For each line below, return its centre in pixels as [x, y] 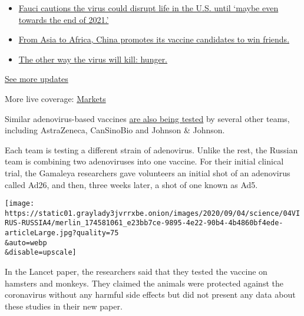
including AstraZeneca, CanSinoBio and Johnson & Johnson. [115, 130]
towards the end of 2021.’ [64, 19]
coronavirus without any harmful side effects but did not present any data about [150, 294]
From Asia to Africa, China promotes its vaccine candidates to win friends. [154, 39]
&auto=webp [26, 243]
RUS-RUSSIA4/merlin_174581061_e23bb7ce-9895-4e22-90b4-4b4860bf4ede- [144, 223]
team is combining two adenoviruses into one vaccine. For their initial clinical [144, 161]
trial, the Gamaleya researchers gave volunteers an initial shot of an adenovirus [148, 172]
